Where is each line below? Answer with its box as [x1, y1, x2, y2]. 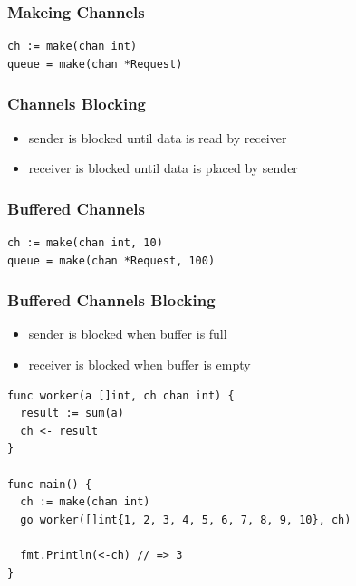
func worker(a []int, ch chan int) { [7, 389, 235, 402]
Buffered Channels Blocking [7, 289, 216, 312]
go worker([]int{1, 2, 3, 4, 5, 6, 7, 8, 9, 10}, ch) [20, 513, 351, 526]
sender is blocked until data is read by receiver [28, 128, 287, 147]
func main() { [7, 477, 92, 491]
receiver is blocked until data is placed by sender [28, 159, 298, 178]
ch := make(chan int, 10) [7, 236, 163, 250]
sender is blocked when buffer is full [28, 324, 227, 343]
